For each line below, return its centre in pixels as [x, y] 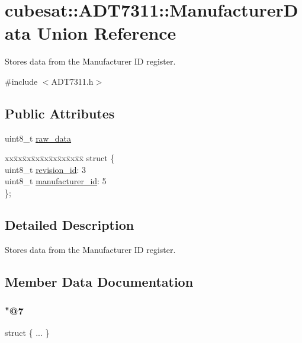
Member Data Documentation [99, 281]
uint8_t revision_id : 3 [46, 169]
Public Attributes [60, 113]
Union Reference [107, 33]
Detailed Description [70, 225]
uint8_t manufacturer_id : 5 [56, 181]
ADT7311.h [72, 81]
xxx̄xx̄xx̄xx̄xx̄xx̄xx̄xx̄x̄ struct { [60, 158]
